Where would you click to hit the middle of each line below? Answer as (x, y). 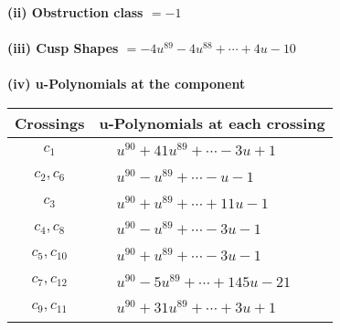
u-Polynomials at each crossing (212, 122)
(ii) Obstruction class (75, 12)
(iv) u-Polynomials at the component (127, 84)
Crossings (50, 122)
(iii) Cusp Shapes (63, 48)
